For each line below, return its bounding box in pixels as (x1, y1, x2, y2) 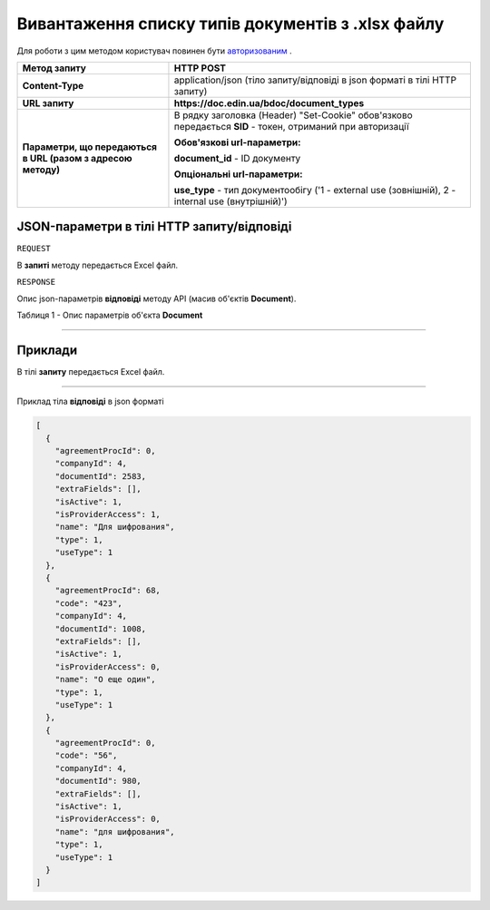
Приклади (16, 342, 78, 357)
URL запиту (22, 96, 74, 109)
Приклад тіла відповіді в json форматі (16, 396, 164, 407)
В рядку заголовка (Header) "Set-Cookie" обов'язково (173, 109, 413, 122)
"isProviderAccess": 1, (54, 509, 161, 520)
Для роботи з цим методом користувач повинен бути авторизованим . (16, 45, 292, 56)
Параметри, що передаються (22, 141, 158, 153)
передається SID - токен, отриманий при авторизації (173, 120, 409, 132)
